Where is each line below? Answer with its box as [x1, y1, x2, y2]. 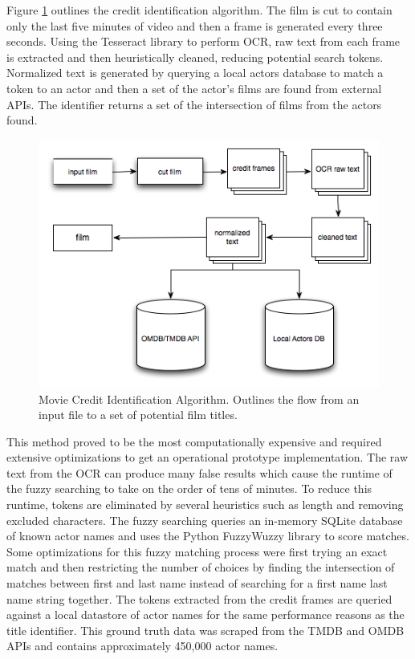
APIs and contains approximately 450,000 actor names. [6, 637, 279, 654]
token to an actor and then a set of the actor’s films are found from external [6, 79, 382, 96]
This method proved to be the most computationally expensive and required [6, 433, 382, 450]
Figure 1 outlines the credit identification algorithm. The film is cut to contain [6, 2, 393, 18]
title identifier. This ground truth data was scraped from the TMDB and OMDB [6, 621, 405, 638]
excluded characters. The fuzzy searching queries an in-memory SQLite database [6, 511, 403, 528]
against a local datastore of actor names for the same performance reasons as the [6, 606, 405, 623]
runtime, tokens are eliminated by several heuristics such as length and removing [6, 496, 404, 513]
